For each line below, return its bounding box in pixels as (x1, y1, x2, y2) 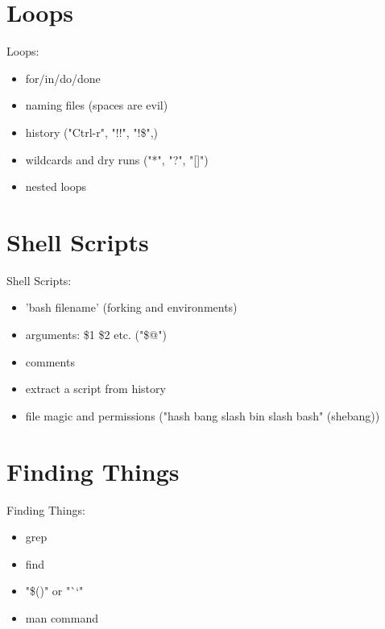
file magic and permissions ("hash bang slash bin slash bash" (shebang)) (25, 407, 380, 424)
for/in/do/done (25, 69, 101, 86)
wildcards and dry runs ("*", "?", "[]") (25, 151, 209, 168)
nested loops (25, 178, 87, 195)
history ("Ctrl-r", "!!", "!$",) (25, 123, 159, 140)
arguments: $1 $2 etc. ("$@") (25, 326, 167, 342)
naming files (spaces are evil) (25, 97, 168, 114)
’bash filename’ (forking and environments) (25, 299, 238, 316)
